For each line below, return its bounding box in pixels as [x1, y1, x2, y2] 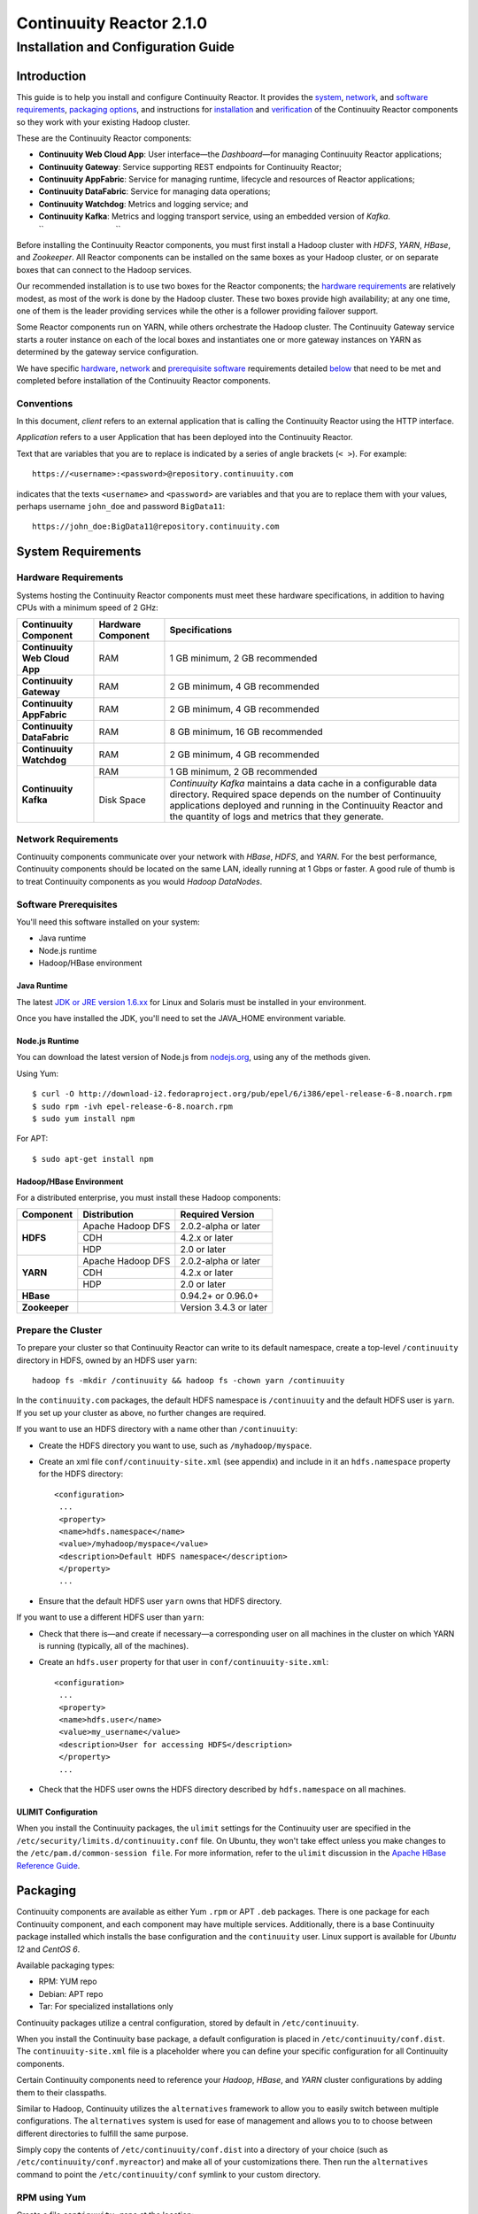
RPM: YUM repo [38, 1976, 97, 1987]
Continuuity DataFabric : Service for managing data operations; [38, 186, 271, 197]
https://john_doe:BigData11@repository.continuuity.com [32, 522, 280, 531]
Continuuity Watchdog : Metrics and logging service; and [38, 198, 249, 209]
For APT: [16, 1134, 49, 1144]
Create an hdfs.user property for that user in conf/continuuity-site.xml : [38, 1657, 329, 1668]
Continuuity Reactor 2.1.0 [16, 13, 208, 33]
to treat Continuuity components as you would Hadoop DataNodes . [16, 876, 263, 886]
